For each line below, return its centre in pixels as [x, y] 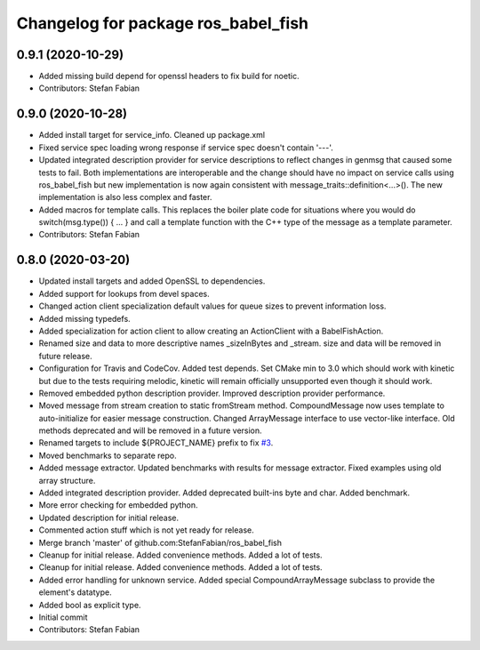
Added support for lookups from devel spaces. [124, 293]
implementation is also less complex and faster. [125, 197]
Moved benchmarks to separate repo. [108, 455]
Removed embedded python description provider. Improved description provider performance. [212, 393]
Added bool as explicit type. [90, 605]
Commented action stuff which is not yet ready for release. [147, 530]
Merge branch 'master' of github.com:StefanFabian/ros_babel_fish [160, 542]
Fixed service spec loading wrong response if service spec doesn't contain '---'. [186, 148]
